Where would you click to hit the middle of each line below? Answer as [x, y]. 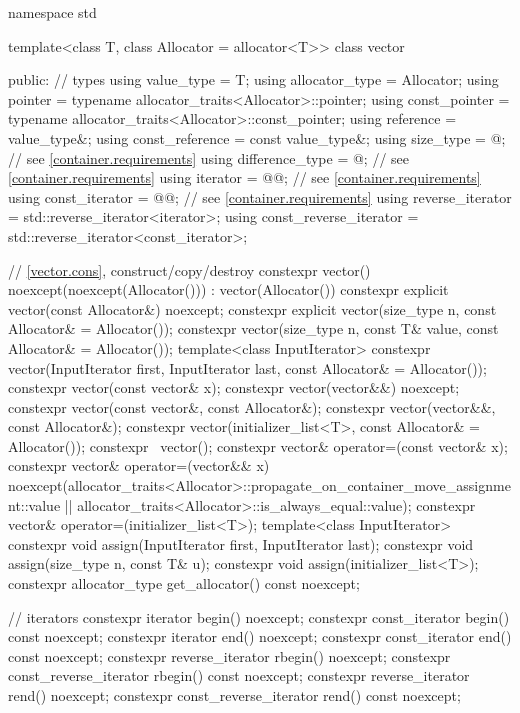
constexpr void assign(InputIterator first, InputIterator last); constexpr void [241, 543]
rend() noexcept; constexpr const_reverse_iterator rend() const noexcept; [234, 695]
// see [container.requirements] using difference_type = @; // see [208, 157]
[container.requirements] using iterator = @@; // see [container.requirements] [244, 177]
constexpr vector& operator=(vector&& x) [139, 465]
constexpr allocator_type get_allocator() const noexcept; [184, 583]
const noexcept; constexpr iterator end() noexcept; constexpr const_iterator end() [260, 636]
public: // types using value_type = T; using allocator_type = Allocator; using [253, 79]
